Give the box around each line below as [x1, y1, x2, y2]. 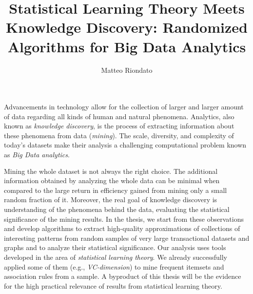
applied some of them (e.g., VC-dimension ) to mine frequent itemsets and [4, 261, 224, 272]
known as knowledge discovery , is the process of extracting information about [4, 121, 234, 131]
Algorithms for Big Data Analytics [7, 36, 246, 56]
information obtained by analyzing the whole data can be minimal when [4, 175, 220, 186]
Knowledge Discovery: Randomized [6, 17, 248, 37]
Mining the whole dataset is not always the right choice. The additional [4, 166, 218, 176]
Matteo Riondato [101, 64, 153, 75]
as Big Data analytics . [4, 149, 70, 160]
